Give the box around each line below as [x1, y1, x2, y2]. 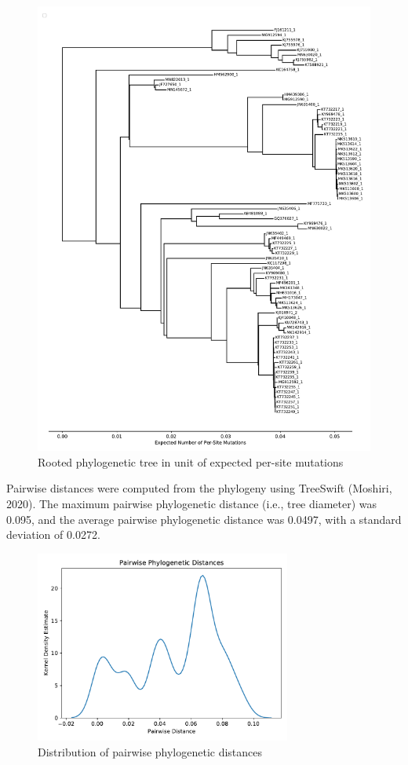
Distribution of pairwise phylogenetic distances [38, 743, 263, 760]
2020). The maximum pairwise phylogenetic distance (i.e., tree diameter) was [6, 496, 377, 512]
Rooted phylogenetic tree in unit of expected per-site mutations [38, 453, 344, 470]
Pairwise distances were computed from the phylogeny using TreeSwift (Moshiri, [6, 480, 392, 496]
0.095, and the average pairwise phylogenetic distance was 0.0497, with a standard [6, 511, 402, 527]
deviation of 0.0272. [6, 526, 100, 543]
